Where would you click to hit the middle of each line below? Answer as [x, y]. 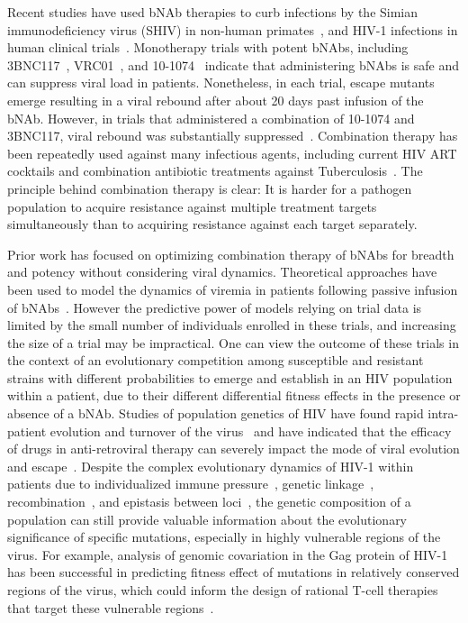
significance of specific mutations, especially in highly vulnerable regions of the [224, 537]
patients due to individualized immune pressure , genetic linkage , [191, 484]
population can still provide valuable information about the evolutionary [207, 519]
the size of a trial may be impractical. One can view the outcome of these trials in [233, 342]
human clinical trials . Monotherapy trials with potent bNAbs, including [208, 47]
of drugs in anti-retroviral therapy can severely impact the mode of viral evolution [234, 449]
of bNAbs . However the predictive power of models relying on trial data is [215, 307]
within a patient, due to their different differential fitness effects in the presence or [234, 395]
